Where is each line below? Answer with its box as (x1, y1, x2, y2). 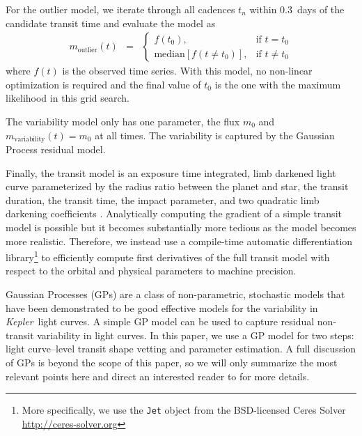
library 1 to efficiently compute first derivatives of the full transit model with (6, 248, 330, 264)
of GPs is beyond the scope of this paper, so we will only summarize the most (6, 355, 338, 370)
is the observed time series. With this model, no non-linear (62, 63, 313, 78)
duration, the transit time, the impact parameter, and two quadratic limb (6, 192, 320, 207)
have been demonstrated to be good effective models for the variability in (6, 300, 318, 315)
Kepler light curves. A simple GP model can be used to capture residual (6, 314, 315, 329)
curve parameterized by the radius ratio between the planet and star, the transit (6, 179, 349, 194)
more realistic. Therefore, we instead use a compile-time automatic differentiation (6, 233, 353, 248)
